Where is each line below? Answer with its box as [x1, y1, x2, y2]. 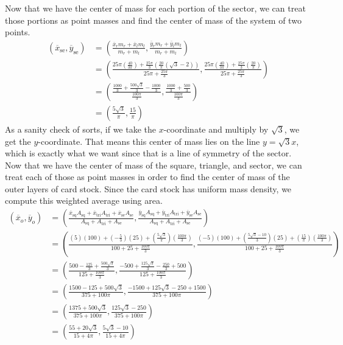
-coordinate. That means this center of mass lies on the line [38, 134, 260, 147]
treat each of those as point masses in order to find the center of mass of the [5, 170, 290, 183]
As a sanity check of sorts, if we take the [5, 122, 157, 135]
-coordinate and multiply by [163, 122, 269, 135]
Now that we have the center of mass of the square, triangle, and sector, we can [5, 158, 302, 171]
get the [5, 134, 31, 147]
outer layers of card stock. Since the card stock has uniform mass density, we [5, 182, 292, 195]
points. [5, 26, 30, 38]
